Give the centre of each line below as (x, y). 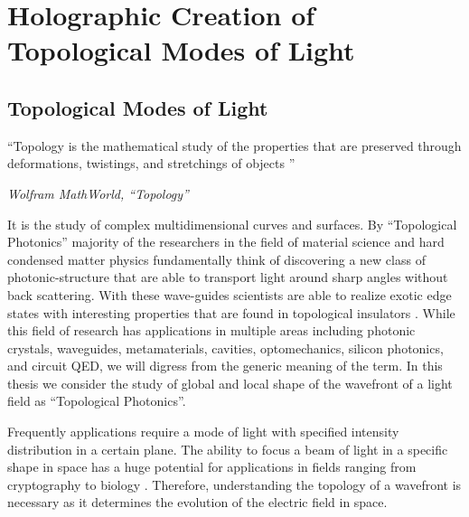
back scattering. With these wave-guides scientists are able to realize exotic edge (230, 294)
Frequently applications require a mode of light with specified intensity (203, 432)
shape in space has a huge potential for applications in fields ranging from (212, 467)
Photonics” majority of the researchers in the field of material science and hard (226, 242)
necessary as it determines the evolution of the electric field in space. (197, 502)
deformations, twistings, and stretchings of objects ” (151, 163)
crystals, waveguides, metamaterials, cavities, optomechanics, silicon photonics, (225, 348)
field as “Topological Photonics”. (97, 401)
